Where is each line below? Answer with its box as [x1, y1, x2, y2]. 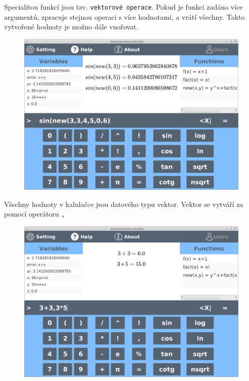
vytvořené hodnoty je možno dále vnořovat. [4, 21, 138, 32]
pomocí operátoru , [4, 208, 65, 219]
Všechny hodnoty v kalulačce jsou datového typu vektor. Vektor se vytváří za [4, 198, 243, 209]
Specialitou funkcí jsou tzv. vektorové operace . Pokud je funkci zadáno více [4, 2, 243, 12]
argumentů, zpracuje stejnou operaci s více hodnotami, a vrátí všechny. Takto [4, 11, 245, 22]
